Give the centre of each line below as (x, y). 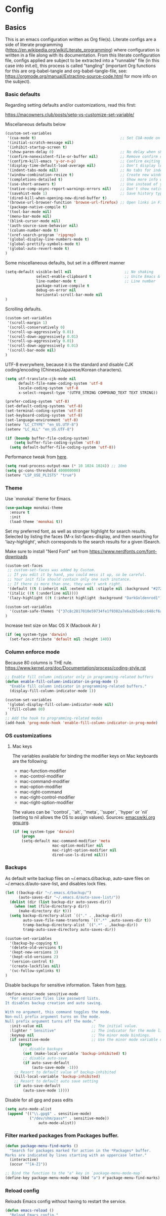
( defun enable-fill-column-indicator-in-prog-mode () (62, 682)
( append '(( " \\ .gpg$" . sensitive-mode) (49, 1114)
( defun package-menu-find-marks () (42, 1146)
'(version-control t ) (32, 962)
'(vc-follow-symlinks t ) (35, 971)
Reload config (22, 1190)
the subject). (18, 81)
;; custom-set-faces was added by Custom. (52, 570)
